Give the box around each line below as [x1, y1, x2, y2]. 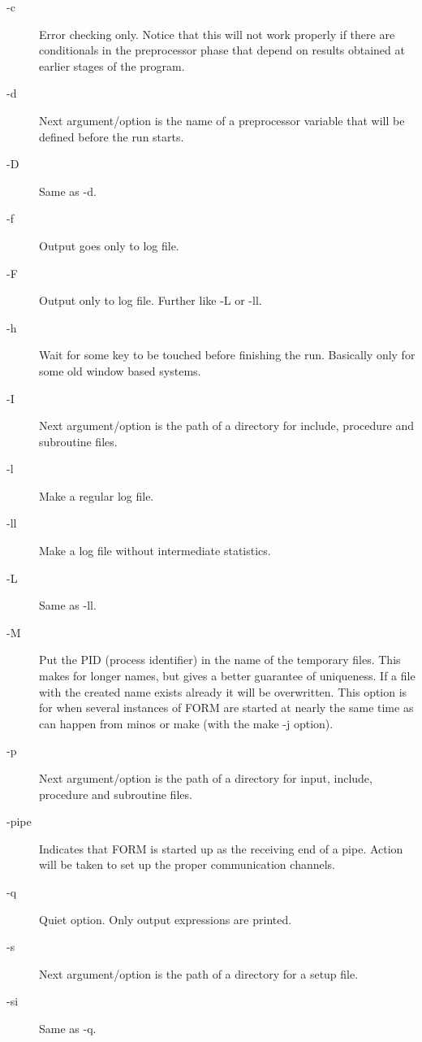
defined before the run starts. [39, 128, 184, 145]
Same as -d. [39, 182, 97, 199]
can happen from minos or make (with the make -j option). [39, 714, 334, 732]
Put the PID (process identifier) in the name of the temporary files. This [39, 651, 401, 668]
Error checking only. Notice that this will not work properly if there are [39, 25, 395, 42]
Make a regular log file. [39, 487, 154, 504]
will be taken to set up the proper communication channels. [39, 856, 336, 873]
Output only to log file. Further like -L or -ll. [39, 292, 262, 309]
